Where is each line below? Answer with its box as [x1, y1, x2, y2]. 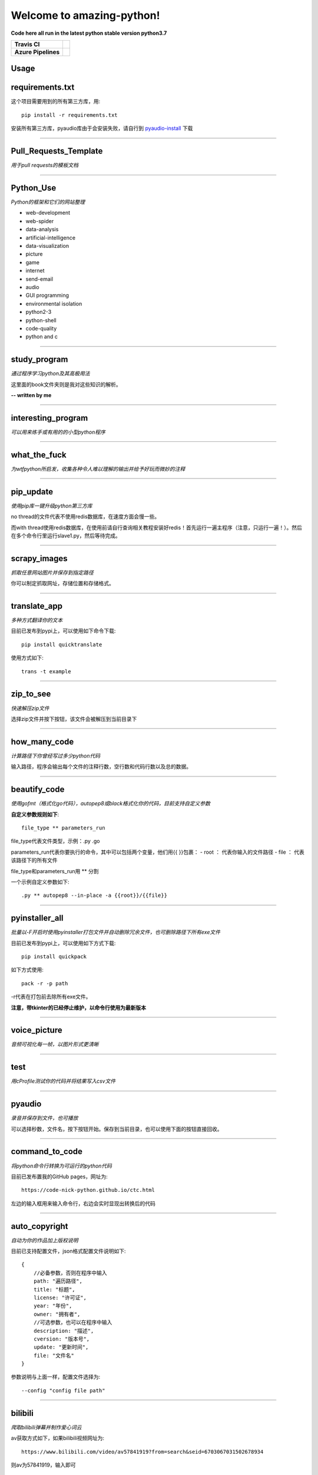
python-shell [25, 316, 57, 324]
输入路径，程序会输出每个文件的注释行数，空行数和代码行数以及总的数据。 [11, 763, 191, 770]
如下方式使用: [11, 966, 44, 973]
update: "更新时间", [33, 1344, 89, 1351]
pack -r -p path [21, 980, 68, 986]
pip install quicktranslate [21, 641, 102, 648]
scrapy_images [11, 553, 68, 563]
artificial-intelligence [25, 234, 76, 241]
